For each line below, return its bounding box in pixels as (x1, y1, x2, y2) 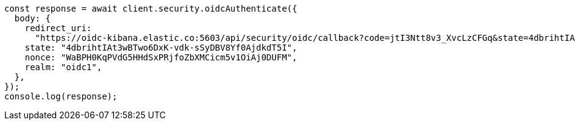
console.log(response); (4, 91, 118, 101)
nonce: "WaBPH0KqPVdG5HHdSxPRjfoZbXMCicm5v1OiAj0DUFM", (24, 52, 298, 62)
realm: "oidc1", (24, 62, 102, 72)
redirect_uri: (24, 23, 92, 33)
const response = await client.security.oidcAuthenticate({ (4, 4, 298, 13)
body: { (14, 13, 51, 23)
